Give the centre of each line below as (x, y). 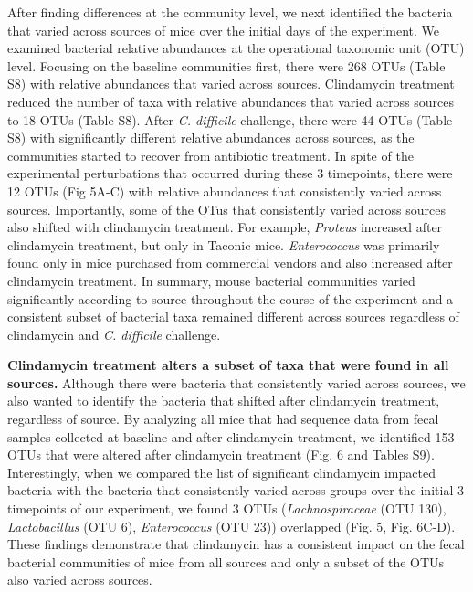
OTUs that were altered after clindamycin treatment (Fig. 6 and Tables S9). (221, 455)
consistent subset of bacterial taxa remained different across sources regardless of (233, 317)
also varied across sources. (80, 580)
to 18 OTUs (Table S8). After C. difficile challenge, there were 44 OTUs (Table (230, 119)
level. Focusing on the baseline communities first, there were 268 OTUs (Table (226, 65)
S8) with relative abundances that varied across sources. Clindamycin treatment (231, 84)
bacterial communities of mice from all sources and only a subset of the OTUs (226, 561)
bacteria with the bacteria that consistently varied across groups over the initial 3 (236, 490)
